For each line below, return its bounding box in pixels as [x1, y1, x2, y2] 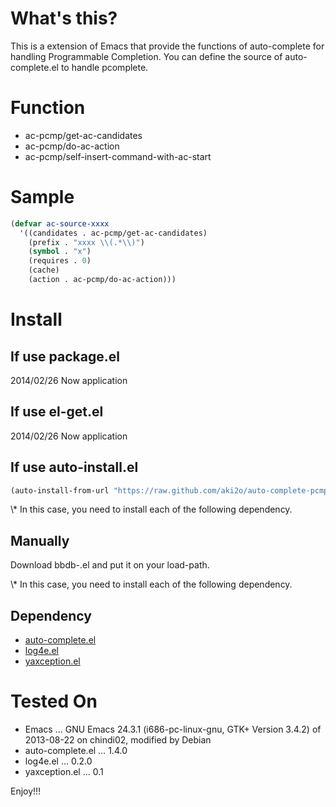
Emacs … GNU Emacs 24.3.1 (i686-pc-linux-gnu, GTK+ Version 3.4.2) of [24, 723, 322, 735]
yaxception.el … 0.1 [24, 766, 104, 777]
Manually [10, 532, 70, 549]
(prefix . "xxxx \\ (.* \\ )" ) [28, 237, 145, 247]
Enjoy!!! [10, 785, 42, 797]
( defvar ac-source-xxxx [10, 218, 110, 229]
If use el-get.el [10, 403, 104, 421]
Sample [10, 186, 75, 209]
